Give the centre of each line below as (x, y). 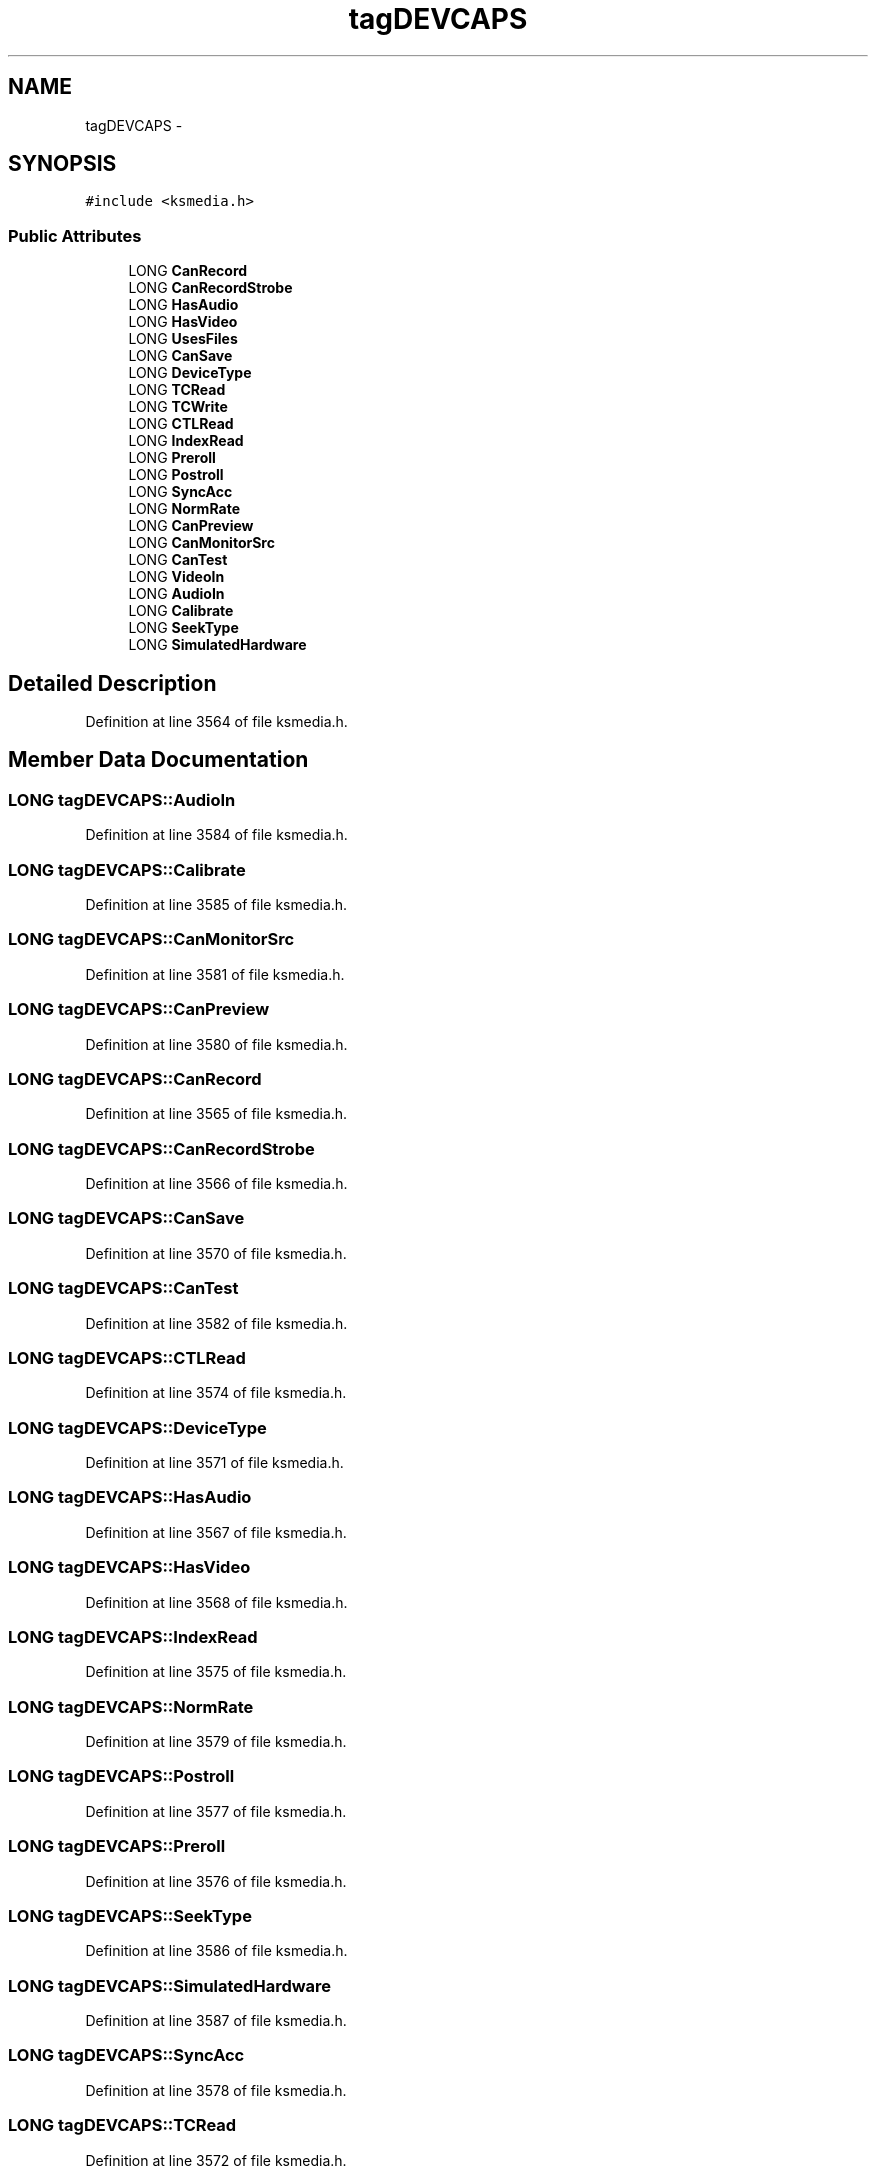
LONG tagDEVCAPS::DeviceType (137, 1427)
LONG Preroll (172, 458)
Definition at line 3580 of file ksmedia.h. (216, 1044)
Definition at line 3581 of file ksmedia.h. (215, 974)
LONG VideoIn (176, 577)
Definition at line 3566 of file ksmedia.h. (216, 1183)
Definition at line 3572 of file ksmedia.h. (216, 2160)
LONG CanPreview (191, 526)
